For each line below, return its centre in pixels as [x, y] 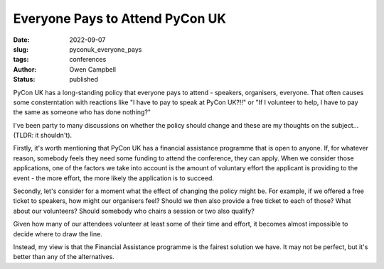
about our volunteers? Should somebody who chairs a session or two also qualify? [134, 211]
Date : [21, 40]
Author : [25, 69]
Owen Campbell [93, 69]
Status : [24, 79]
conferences [88, 60]
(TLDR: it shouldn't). [43, 136]
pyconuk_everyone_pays [106, 49]
